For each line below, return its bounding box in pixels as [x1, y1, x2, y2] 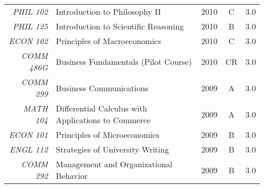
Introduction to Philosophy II [56, 6, 161, 17]
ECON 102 [9, 35, 48, 47]
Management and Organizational [56, 158, 173, 170]
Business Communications [56, 82, 148, 94]
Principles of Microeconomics [56, 129, 159, 140]
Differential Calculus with [56, 102, 147, 114]
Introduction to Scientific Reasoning [56, 20, 184, 32]
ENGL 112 [9, 143, 48, 155]
